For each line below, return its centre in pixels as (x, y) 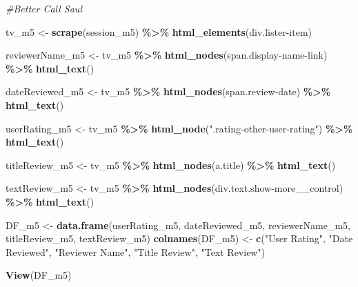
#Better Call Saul (44, 8)
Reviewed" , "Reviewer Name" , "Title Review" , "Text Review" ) (136, 251)
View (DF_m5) (39, 275)
